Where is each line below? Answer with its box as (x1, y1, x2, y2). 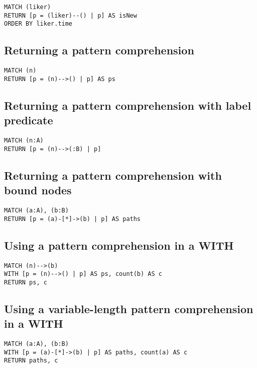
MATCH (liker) (4, 4, 51, 11)
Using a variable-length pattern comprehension (4, 301, 253, 316)
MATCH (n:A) (4, 137, 44, 144)
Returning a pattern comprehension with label (4, 97, 251, 113)
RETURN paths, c (4, 357, 58, 364)
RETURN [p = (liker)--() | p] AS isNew (4, 12, 137, 19)
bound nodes (4, 182, 72, 198)
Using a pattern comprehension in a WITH (4, 237, 234, 253)
